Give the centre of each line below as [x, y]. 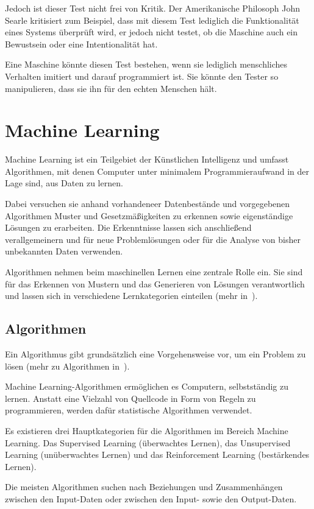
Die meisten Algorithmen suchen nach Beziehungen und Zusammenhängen [144, 487]
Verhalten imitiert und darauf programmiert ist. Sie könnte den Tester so [142, 76]
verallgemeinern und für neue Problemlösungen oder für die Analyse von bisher [153, 239]
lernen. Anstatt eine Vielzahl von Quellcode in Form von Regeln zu [130, 398]
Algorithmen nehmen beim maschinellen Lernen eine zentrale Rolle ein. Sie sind [154, 272]
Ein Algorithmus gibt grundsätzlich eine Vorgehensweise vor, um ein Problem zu [155, 354]
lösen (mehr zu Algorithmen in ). [67, 366]
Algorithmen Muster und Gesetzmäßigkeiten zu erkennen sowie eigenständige [149, 215]
